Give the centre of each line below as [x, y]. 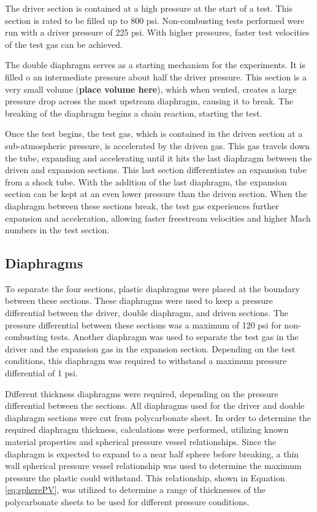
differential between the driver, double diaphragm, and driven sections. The [147, 313]
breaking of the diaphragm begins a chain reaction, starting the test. [134, 113]
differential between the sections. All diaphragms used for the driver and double [155, 405]
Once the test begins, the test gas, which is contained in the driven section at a [154, 134]
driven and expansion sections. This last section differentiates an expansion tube [156, 170]
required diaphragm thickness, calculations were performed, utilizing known [147, 429]
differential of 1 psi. [41, 373]
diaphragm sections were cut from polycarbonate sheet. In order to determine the [158, 417]
